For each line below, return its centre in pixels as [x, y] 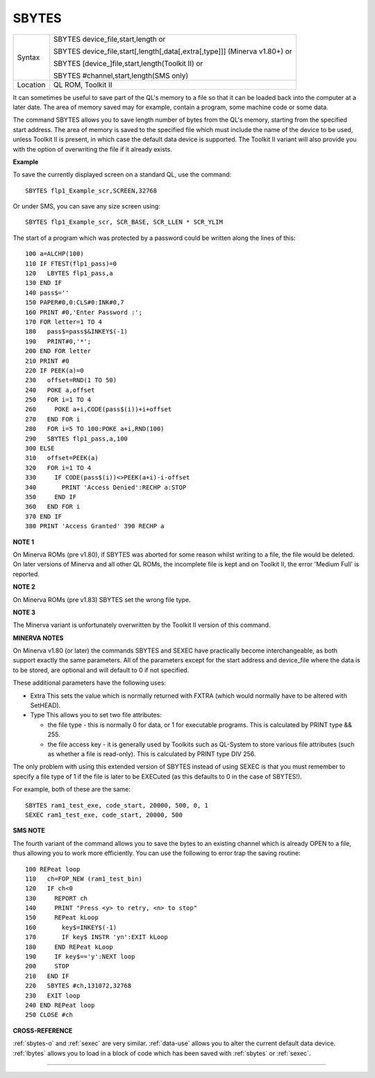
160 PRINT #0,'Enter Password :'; [84, 312]
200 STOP [47, 966]
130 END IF [44, 283]
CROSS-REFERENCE [43, 1030]
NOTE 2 [24, 587]
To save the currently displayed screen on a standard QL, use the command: [122, 174]
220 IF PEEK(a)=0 [55, 370]
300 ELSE [40, 449]
